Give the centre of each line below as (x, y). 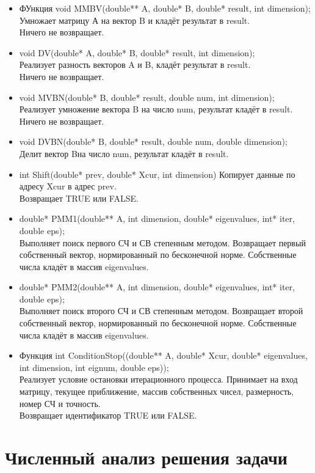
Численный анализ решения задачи (146, 457)
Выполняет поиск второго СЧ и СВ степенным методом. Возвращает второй (161, 311)
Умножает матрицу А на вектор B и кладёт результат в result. (135, 20)
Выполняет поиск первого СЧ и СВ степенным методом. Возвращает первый (162, 242)
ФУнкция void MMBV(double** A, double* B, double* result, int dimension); (165, 8)
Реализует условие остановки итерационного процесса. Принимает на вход (158, 379)
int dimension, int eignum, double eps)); (94, 367)
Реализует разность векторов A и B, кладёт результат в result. (135, 64)
